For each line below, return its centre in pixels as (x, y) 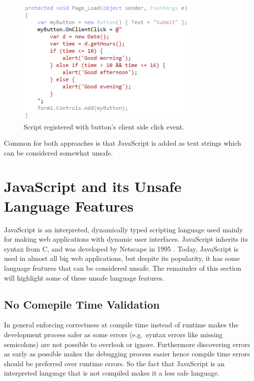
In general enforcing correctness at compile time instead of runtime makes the (121, 325)
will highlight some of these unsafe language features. (84, 277)
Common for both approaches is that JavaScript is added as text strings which (123, 143)
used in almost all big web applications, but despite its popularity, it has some (122, 258)
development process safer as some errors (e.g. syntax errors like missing (113, 334)
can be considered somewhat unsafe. (59, 152)
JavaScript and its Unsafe (93, 186)
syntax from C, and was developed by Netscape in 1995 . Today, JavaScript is (121, 248)
